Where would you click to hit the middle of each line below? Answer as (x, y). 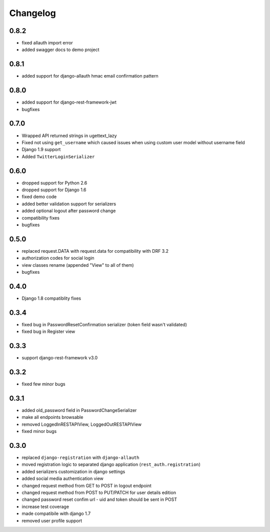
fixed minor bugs (39, 431)
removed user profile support (52, 520)
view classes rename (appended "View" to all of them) (78, 265)
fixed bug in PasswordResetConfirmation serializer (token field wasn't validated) (104, 324)
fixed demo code (39, 197)
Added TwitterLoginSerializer (58, 156)
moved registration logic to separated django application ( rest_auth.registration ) (111, 464)
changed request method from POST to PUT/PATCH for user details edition (99, 492)
